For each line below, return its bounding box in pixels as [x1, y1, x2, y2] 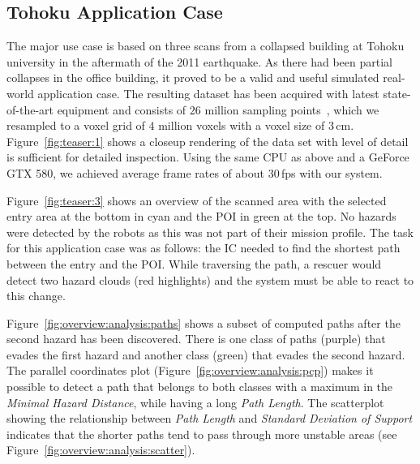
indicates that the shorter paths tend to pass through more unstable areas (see [6, 425, 397, 442]
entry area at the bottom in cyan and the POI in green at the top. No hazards [6, 208, 396, 225]
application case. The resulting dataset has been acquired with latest [37, 84, 379, 101]
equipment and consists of [57, 101, 186, 118]
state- [383, 84, 411, 101]
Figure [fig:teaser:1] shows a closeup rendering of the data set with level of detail [6, 132, 409, 149]
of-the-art [6, 101, 54, 118]
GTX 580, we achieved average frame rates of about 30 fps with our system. [6, 164, 383, 181]
